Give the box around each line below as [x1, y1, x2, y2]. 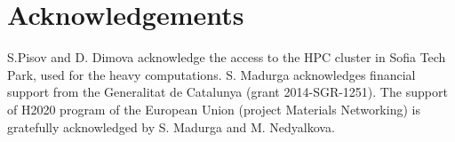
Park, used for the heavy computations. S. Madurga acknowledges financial [7, 65, 416, 83]
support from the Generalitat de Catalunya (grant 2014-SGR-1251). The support [7, 83, 448, 101]
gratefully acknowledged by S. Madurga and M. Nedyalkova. [7, 117, 335, 136]
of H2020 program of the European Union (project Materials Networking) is [7, 99, 420, 118]
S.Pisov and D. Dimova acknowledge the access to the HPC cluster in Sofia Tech [7, 48, 446, 67]
